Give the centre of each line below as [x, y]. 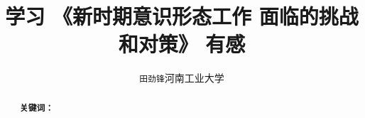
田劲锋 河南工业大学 [182, 78]
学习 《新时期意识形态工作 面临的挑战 [182, 16]
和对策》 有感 [182, 44]
